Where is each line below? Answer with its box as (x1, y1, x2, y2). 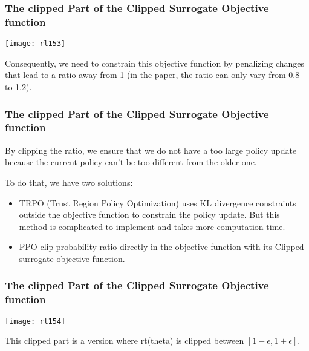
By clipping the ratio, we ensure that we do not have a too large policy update (5, 143, 297, 156)
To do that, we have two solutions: (5, 175, 133, 188)
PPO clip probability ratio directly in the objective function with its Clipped (19, 240, 304, 253)
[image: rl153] (5, 39, 66, 48)
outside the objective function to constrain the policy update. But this (19, 208, 280, 221)
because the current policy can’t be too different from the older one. (5, 156, 257, 168)
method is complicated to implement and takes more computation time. (19, 220, 285, 232)
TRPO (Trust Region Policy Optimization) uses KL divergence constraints (19, 196, 296, 209)
